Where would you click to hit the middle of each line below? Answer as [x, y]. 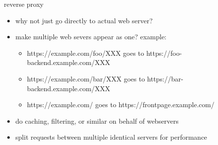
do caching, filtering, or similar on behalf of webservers [97, 121]
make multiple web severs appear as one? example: [91, 37]
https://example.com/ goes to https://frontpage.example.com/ [121, 105]
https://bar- [165, 78]
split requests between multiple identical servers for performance [111, 137]
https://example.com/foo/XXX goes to [86, 53]
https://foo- [164, 53]
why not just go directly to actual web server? [84, 20]
